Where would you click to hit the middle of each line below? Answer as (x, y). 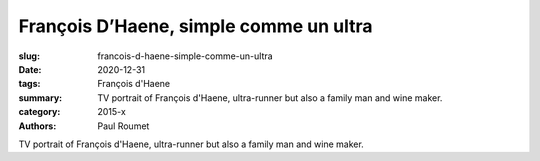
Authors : (37, 126)
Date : (30, 69)
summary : (40, 97)
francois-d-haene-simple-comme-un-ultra (185, 56)
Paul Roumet (123, 126)
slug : (29, 56)
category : (39, 112)
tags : (29, 84)
